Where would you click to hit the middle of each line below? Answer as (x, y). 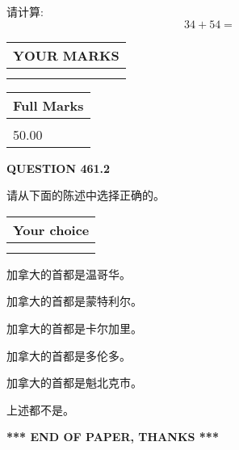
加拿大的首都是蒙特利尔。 (74, 301)
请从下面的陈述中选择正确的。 (86, 195)
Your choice (51, 229)
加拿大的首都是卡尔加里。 (74, 328)
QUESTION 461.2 (59, 168)
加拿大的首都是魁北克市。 (74, 383)
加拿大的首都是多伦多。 (69, 355)
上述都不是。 (40, 409)
